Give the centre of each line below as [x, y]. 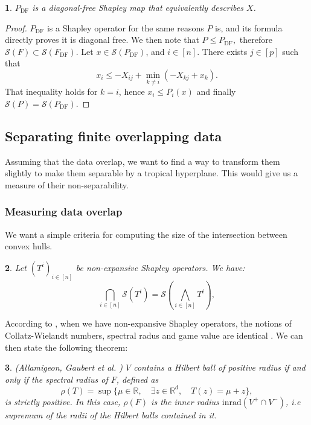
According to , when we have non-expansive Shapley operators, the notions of [148, 323]
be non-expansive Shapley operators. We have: [160, 267]
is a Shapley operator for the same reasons [125, 27]
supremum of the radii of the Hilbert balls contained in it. [111, 414]
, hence [132, 91]
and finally [216, 91]
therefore [256, 40]
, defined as [137, 379]
